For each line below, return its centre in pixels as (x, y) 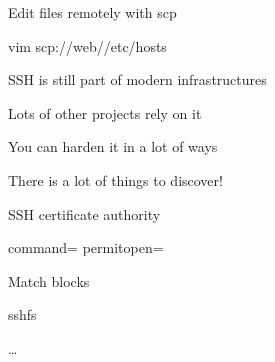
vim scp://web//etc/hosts (87, 45)
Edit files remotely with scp (92, 12)
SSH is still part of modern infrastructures (137, 79)
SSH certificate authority (84, 213)
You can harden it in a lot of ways (113, 146)
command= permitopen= (86, 247)
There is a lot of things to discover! (115, 179)
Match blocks (49, 280)
